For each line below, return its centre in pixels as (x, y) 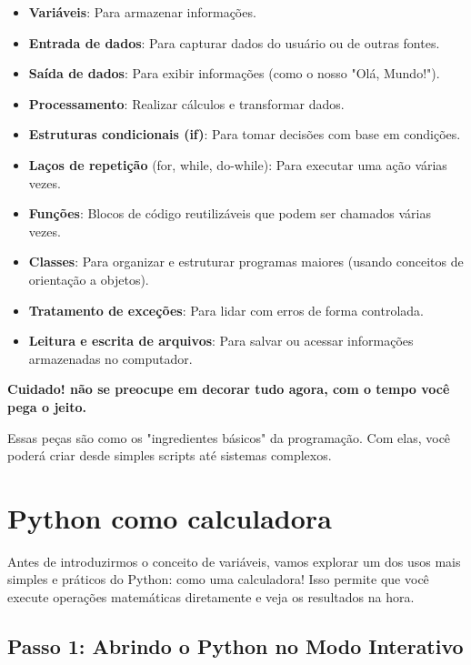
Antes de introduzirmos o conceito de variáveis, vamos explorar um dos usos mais (234, 561)
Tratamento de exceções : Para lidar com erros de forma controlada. (226, 310)
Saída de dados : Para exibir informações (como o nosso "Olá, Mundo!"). (234, 73)
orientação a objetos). (89, 279)
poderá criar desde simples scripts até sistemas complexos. (170, 455)
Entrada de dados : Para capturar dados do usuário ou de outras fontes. (234, 42)
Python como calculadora (170, 517)
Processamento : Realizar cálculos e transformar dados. (186, 103)
